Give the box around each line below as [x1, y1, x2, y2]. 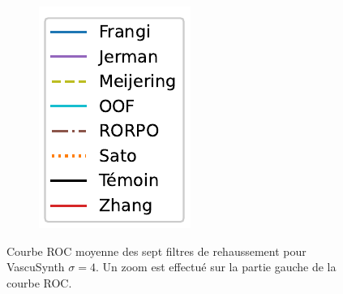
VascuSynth [6, 258, 65, 275]
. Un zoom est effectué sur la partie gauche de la [95, 258, 337, 275]
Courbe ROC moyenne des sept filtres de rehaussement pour [6, 242, 307, 259]
